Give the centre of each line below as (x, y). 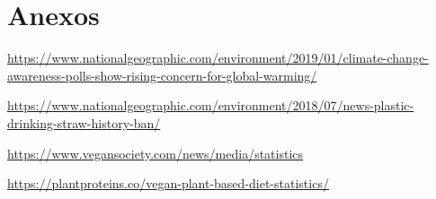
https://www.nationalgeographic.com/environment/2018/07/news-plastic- (211, 105)
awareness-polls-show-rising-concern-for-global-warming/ (162, 75)
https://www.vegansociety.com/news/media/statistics (156, 153)
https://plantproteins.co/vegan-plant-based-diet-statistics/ (168, 183)
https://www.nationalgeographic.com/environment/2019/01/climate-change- (218, 58)
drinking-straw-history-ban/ (84, 122)
